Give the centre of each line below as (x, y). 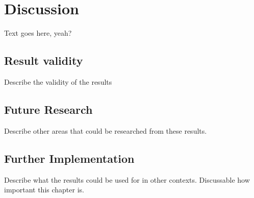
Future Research (48, 109)
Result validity (44, 60)
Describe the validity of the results (58, 81)
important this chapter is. (44, 190)
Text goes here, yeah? (38, 33)
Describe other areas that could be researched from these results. (106, 130)
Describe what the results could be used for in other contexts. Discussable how (127, 179)
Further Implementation (69, 158)
